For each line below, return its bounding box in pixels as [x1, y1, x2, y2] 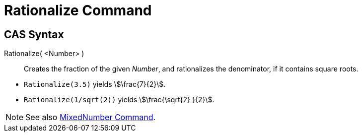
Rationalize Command [4, 2, 152, 19]
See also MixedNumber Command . [25, 112, 156, 123]
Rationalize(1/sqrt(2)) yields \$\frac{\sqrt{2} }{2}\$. [24, 95, 215, 104]
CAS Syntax [4, 28, 64, 41]
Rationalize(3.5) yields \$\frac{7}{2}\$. [24, 80, 166, 89]
